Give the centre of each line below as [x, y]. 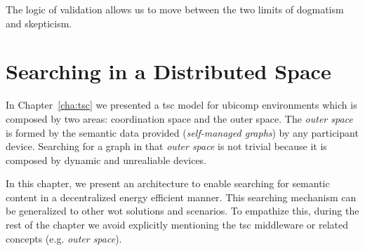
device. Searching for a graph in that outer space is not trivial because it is [166, 146]
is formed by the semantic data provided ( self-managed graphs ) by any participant [182, 132]
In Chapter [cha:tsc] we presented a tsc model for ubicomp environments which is [181, 105]
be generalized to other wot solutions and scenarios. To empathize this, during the [182, 211]
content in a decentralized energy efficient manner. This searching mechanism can [181, 197]
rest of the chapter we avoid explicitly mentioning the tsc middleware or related [177, 225]
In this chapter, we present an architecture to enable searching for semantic [168, 183]
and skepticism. [39, 23]
